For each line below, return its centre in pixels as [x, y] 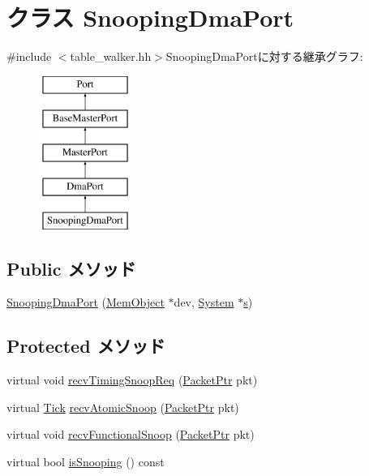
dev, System [204, 302]
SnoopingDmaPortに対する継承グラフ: [264, 56]
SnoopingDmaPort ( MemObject [86, 302]
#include [29, 56]
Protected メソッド [86, 346]
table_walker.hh [111, 56]
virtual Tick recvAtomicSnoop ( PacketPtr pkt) [123, 407]
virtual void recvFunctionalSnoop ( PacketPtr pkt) [131, 434]
